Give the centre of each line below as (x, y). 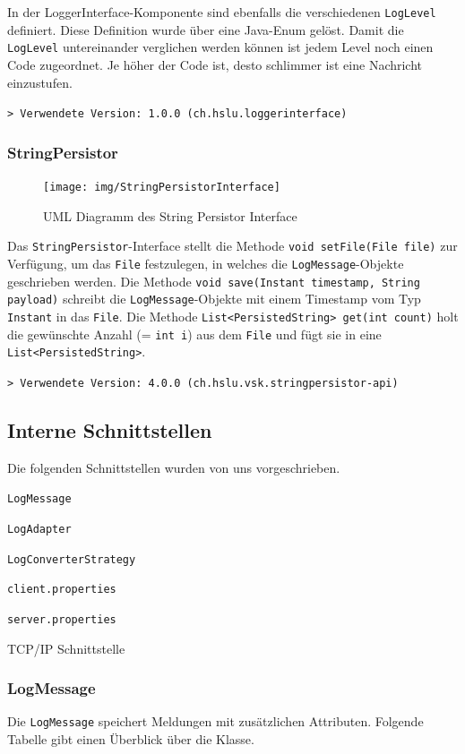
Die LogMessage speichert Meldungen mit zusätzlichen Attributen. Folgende (215, 721)
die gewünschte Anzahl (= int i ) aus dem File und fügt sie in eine (194, 334)
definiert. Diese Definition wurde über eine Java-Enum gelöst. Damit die (206, 29)
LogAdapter (39, 529)
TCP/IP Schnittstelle (66, 648)
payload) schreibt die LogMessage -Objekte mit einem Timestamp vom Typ (214, 299)
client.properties (62, 590)
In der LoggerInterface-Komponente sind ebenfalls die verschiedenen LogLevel (222, 12)
